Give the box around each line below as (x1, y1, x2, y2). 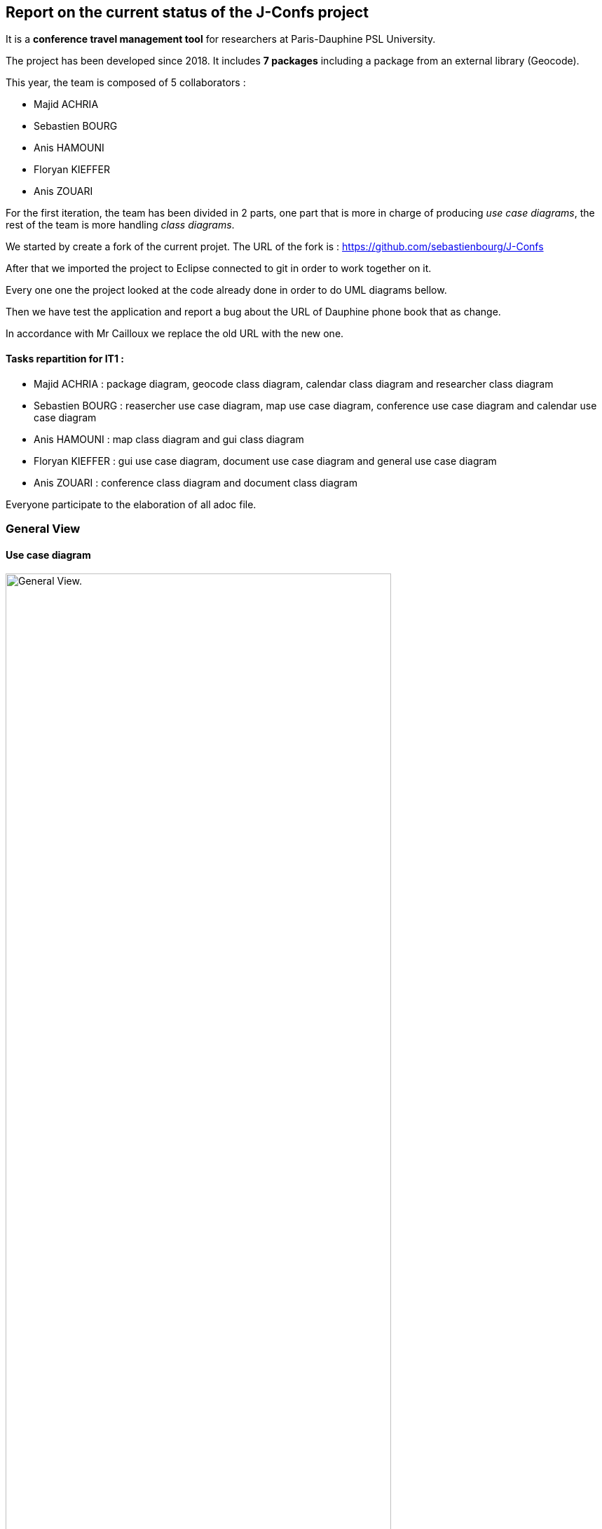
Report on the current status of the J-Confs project (6, 4, 369, 21)
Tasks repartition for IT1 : (6, 353, 124, 365)
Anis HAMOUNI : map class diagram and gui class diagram (34, 433, 304, 445)
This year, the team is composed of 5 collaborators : (6, 76, 246, 89)
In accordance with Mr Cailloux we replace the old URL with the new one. (6, 327, 344, 340)
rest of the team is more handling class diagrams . (6, 219, 235, 231)
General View (6, 522, 81, 536)
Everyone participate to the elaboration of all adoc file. (6, 498, 256, 510)
